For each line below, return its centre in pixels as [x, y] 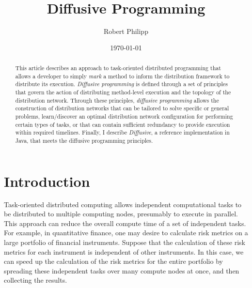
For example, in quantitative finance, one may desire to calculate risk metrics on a [126, 233]
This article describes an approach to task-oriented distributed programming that [118, 68]
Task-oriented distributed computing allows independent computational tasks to [123, 204]
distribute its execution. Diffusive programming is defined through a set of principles [121, 84]
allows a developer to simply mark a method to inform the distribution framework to [122, 76]
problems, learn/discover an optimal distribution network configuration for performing [124, 116]
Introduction [47, 181]
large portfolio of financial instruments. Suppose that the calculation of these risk [125, 242]
